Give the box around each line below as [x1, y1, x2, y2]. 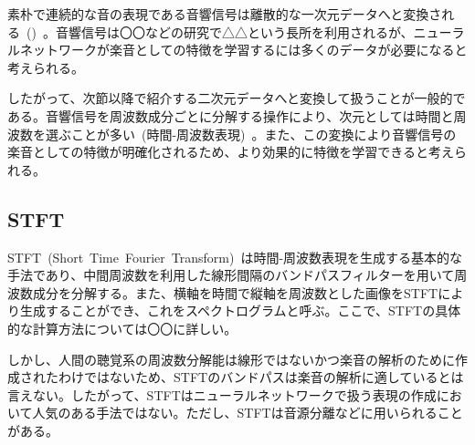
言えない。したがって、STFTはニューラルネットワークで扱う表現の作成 [7, 385, 437, 404]
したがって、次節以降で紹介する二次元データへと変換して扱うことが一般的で [7, 88, 466, 108]
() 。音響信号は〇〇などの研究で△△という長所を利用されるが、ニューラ [26, 22, 465, 41]
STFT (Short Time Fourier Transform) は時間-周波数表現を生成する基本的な [7, 247, 463, 266]
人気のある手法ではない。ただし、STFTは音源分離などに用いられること [32, 403, 463, 422]
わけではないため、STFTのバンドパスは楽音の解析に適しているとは [58, 367, 464, 387]
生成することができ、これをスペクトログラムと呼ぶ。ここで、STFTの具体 [19, 301, 461, 320]
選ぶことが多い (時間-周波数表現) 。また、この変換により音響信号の [45, 124, 457, 143]
